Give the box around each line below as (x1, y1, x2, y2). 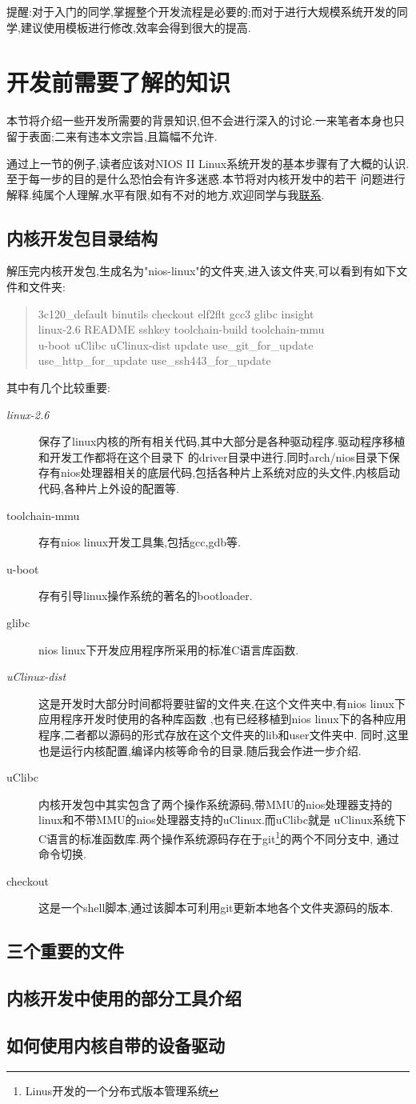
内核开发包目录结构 (6, 225, 158, 250)
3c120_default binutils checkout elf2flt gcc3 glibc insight (38, 305, 314, 322)
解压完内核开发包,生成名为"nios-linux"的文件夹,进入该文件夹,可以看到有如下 (6, 262, 397, 279)
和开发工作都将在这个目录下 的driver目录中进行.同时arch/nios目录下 (38, 448, 389, 465)
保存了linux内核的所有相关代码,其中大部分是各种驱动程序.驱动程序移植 (38, 433, 406, 450)
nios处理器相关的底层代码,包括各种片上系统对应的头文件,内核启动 (60, 464, 400, 481)
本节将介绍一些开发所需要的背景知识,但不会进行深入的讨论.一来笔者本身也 (6, 112, 394, 129)
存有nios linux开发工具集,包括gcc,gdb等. (38, 534, 241, 550)
